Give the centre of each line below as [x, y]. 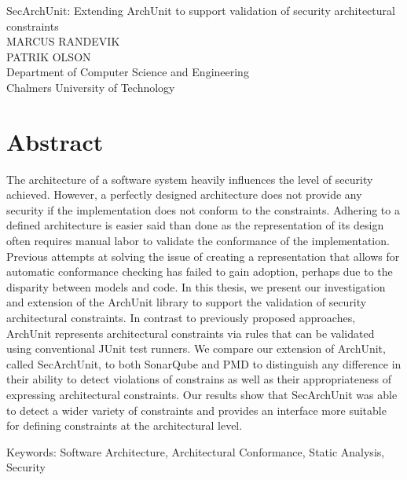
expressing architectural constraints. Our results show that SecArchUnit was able [202, 394]
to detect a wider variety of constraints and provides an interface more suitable [196, 410]
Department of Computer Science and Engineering [128, 72]
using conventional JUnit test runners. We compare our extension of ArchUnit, [196, 348]
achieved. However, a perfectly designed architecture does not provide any [184, 194]
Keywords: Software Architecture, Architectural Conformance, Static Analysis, [196, 451]
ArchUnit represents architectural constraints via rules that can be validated [191, 333]
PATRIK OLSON [49, 56]
